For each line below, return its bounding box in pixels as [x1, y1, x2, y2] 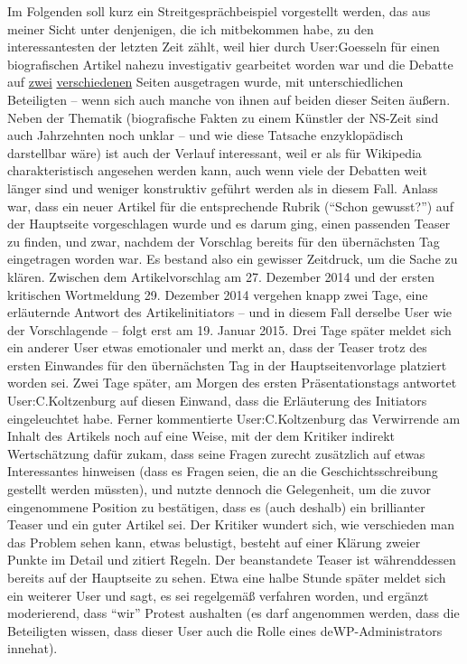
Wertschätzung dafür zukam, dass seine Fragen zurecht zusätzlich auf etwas [7, 444, 425, 463]
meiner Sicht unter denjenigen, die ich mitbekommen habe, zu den [7, 19, 374, 38]
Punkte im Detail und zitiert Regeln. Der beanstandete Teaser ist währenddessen [7, 550, 456, 569]
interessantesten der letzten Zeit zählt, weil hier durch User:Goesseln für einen [7, 37, 440, 56]
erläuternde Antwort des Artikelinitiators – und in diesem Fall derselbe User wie [7, 303, 453, 322]
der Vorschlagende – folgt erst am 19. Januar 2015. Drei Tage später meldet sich [7, 320, 452, 339]
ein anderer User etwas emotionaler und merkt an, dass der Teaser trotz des [7, 338, 427, 357]
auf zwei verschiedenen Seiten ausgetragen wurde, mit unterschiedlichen [7, 72, 404, 91]
